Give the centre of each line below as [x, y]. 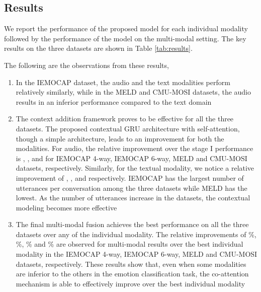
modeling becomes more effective [66, 207]
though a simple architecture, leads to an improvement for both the [120, 138]
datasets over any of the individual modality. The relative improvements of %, [136, 234]
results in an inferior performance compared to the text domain [114, 101]
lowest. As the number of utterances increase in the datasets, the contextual [133, 198]
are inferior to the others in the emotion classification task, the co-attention [132, 274]
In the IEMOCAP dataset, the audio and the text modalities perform [123, 82]
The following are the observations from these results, [86, 65]
